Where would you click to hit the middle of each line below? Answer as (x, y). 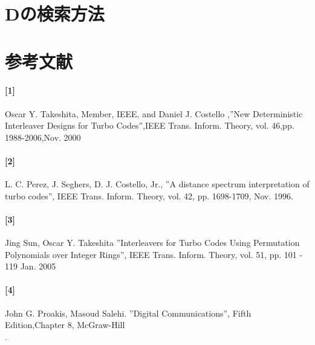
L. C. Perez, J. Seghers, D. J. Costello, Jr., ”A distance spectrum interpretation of (157, 184)
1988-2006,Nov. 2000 (43, 137)
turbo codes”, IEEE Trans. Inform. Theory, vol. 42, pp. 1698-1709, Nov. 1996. (149, 195)
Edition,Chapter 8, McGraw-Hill (65, 325)
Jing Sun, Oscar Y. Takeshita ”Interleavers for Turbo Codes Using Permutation (152, 243)
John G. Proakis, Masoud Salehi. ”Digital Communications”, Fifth (128, 313)
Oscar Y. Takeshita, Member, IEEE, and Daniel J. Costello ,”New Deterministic (154, 113)
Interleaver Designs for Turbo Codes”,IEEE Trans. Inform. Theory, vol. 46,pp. (150, 125)
